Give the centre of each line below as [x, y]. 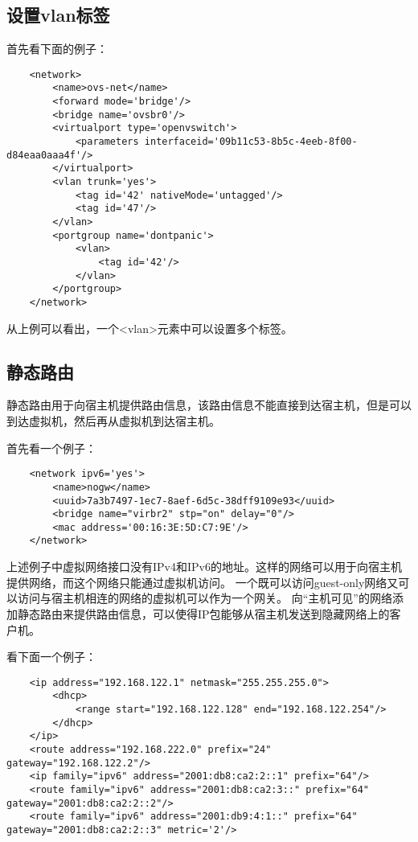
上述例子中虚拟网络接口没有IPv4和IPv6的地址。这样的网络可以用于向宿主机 [204, 567]
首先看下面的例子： [57, 49]
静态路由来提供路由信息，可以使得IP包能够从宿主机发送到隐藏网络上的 [203, 613]
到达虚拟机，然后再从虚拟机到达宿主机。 [113, 421]
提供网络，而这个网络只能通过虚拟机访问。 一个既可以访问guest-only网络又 [203, 582]
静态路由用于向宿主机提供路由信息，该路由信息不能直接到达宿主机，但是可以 [209, 405]
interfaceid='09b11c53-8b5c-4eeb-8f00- [251, 142]
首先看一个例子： [51, 448]
